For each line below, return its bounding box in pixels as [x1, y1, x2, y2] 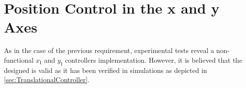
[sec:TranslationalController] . [4, 74, 90, 85]
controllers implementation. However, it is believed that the [65, 54, 243, 65]
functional [4, 54, 34, 65]
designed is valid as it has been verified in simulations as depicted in [4, 65, 207, 75]
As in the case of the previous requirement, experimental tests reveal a [4, 45, 214, 55]
